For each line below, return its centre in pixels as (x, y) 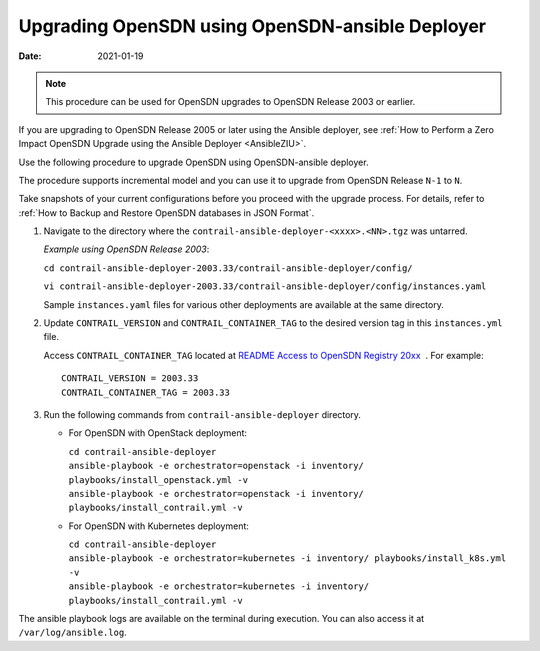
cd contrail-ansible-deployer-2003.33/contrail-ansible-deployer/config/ (228, 268)
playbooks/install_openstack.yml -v (158, 479)
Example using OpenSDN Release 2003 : (126, 249)
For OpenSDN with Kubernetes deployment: (159, 526)
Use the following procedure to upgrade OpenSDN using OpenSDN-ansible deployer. (193, 162)
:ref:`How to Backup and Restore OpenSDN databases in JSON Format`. (166, 212)
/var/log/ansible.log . (72, 632)
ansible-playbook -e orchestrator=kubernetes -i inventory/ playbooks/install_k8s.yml (287, 558)
